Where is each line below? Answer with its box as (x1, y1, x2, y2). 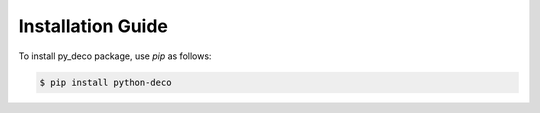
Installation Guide (18, 15, 169, 37)
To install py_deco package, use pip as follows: (18, 50, 212, 62)
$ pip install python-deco (39, 76, 172, 88)
